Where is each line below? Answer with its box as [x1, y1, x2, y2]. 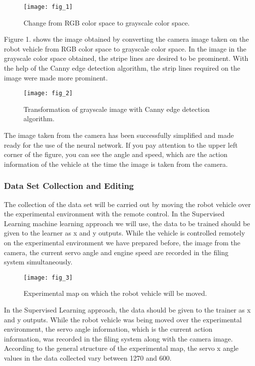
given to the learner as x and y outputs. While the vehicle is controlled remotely [4, 228, 245, 238]
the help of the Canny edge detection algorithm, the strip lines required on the [4, 63, 240, 73]
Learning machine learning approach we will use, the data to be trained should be [4, 218, 250, 228]
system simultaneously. [4, 257, 73, 267]
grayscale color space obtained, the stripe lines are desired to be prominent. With [4, 53, 249, 63]
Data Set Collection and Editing [4, 180, 134, 192]
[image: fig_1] [24, 3, 73, 10]
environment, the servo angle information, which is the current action [4, 324, 213, 334]
